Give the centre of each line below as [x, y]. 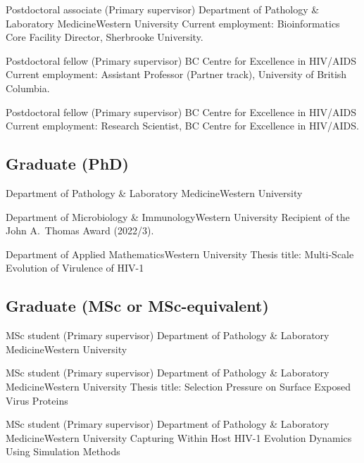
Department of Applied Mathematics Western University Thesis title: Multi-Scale [180, 254]
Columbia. [28, 88]
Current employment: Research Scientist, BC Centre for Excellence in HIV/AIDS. [182, 126]
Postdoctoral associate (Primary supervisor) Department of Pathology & [163, 9]
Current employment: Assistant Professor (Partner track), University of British [176, 74]
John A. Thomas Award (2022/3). [80, 230]
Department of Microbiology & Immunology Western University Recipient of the [178, 216]
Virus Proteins [37, 400]
